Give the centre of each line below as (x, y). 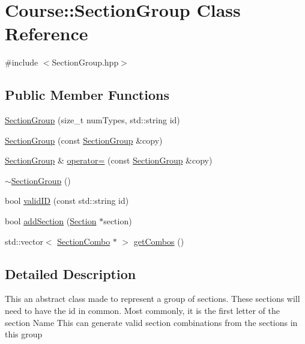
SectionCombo (84, 241)
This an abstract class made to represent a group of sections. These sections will (152, 299)
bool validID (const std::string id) (67, 201)
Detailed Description (71, 273)
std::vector (24, 241)
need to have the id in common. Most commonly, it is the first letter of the (142, 311)
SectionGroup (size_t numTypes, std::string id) (92, 120)
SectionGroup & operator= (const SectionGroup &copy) (109, 160)
